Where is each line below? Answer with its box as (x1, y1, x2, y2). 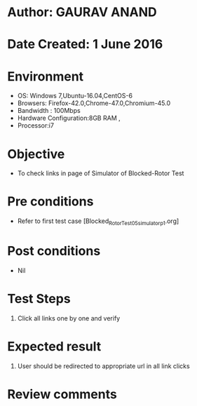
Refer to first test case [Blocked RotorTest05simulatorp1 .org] (17, 217, 179, 226)
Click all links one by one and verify (17, 313, 121, 323)
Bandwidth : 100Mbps (17, 107, 81, 115)
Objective (7, 146, 65, 162)
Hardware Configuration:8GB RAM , (17, 114, 121, 123)
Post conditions (7, 243, 101, 259)
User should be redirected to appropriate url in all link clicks (17, 362, 191, 370)
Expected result (7, 339, 102, 355)
